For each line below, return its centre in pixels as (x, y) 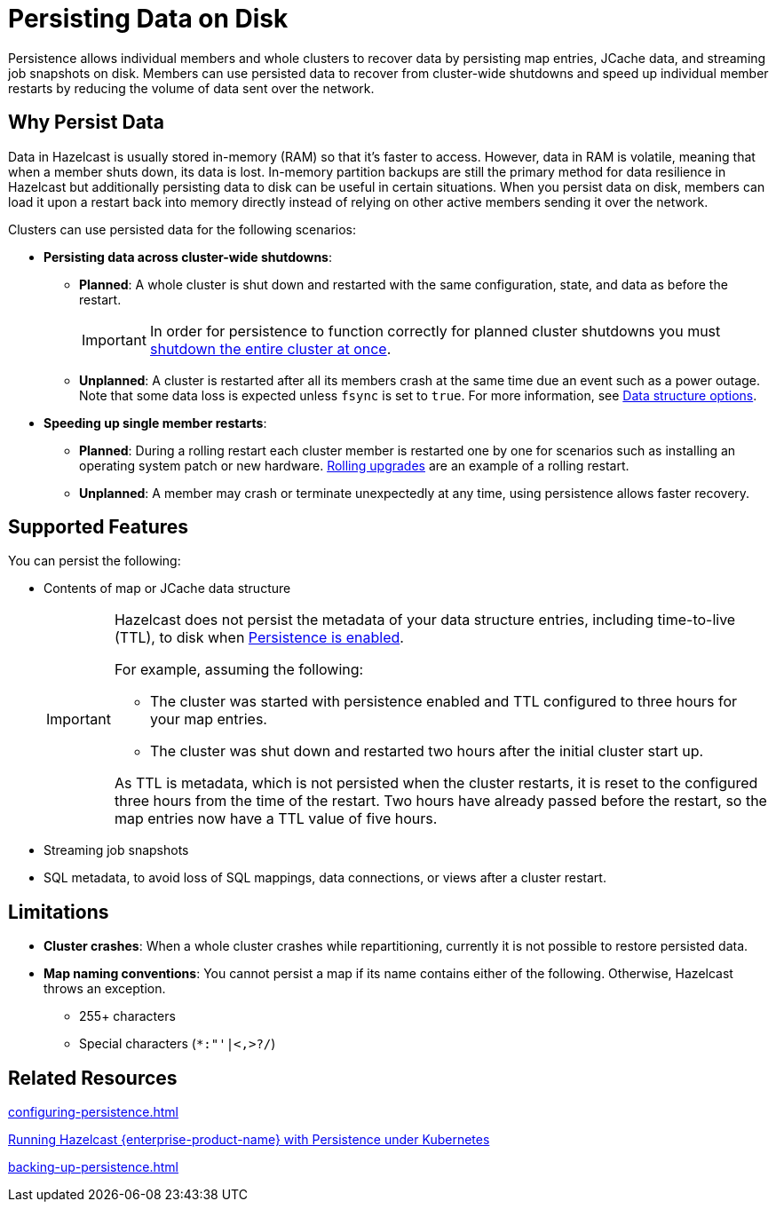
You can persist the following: (95, 561)
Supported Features (99, 527)
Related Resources (93, 1078)
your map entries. (208, 719)
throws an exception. (105, 989)
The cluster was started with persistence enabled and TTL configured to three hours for (443, 702)
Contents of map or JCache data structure (167, 589)
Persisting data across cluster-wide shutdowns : (188, 257)
